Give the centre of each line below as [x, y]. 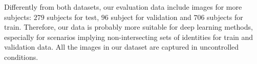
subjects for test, [73, 17]
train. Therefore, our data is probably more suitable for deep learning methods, [128, 27]
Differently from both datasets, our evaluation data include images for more [123, 7]
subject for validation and [151, 17]
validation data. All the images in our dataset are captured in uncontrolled [122, 47]
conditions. [21, 57]
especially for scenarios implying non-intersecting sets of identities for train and [129, 37]
